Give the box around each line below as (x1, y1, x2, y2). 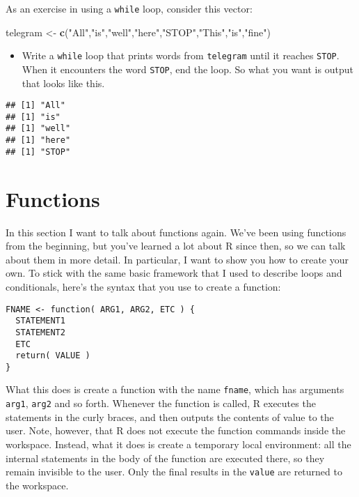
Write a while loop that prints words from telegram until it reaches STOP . (22, 48, 340, 63)
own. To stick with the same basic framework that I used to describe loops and (6, 266, 342, 280)
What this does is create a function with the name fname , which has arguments (6, 382, 344, 397)
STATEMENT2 (15, 327, 65, 337)
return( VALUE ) (15, 351, 90, 361)
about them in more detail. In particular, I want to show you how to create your (6, 252, 349, 266)
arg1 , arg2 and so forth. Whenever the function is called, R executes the (6, 396, 316, 411)
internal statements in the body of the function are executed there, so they (6, 450, 325, 465)
